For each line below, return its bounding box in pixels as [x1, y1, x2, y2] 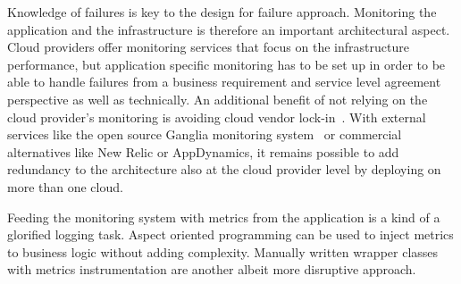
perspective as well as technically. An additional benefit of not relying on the [7, 89, 428, 108]
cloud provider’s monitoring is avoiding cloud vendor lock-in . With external [7, 107, 426, 126]
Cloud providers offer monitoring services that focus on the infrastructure [7, 38, 409, 56]
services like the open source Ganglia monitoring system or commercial [7, 125, 402, 144]
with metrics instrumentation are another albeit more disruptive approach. [7, 260, 416, 279]
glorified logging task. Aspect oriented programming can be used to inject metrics [7, 225, 454, 244]
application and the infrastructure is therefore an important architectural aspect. [7, 20, 450, 38]
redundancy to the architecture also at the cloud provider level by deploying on [7, 160, 441, 179]
